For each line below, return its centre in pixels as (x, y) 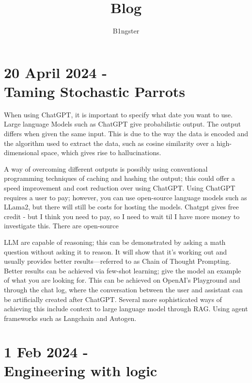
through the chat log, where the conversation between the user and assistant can (123, 289)
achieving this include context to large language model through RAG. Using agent (126, 309)
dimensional (22, 152)
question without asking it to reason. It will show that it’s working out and (116, 251)
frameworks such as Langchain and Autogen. (70, 318)
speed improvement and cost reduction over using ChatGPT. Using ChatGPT (120, 188)
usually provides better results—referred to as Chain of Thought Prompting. (118, 261)
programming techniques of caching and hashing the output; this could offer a (119, 178)
